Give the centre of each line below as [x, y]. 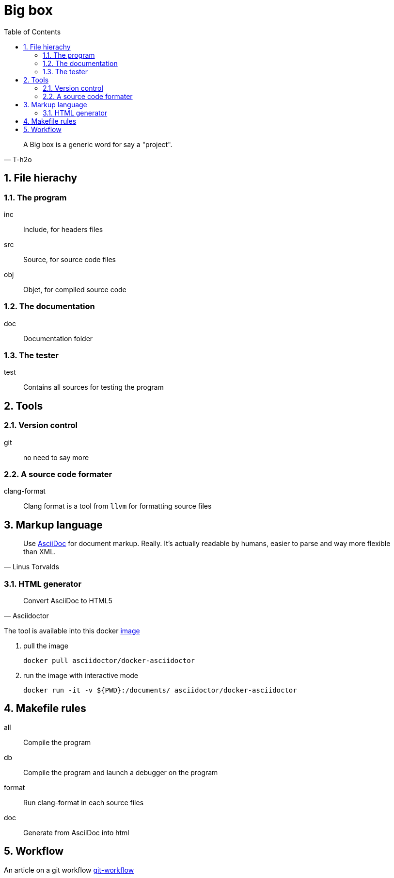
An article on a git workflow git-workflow [69, 870]
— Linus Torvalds [32, 567]
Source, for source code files [70, 259]
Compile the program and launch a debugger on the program [121, 772]
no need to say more [56, 457]
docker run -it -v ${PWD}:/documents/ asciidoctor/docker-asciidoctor [160, 690]
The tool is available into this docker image [72, 631]
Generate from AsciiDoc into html [76, 832]
